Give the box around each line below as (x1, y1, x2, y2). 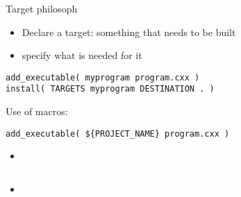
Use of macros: (6, 104, 68, 119)
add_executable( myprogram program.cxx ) (6, 72, 200, 83)
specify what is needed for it (22, 48, 142, 62)
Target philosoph (6, 1, 78, 15)
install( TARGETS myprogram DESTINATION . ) (6, 84, 215, 94)
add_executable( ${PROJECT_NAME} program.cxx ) (6, 128, 230, 139)
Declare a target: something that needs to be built (22, 24, 236, 39)
